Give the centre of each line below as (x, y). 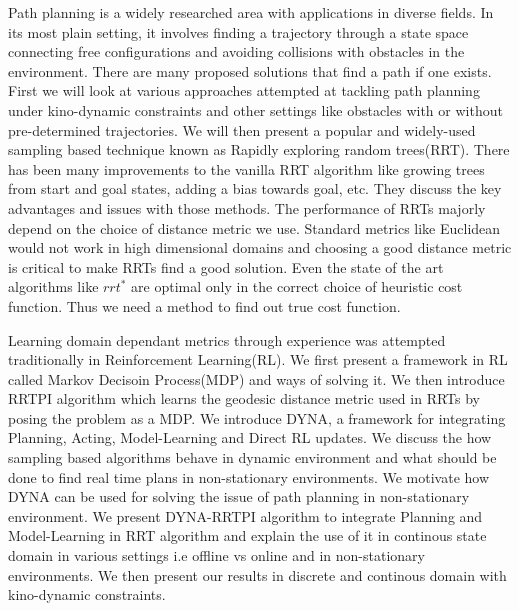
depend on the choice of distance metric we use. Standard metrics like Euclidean (254, 227)
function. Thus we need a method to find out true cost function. (204, 305)
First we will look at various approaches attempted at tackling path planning (244, 90)
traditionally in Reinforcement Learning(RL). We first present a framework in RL (258, 359)
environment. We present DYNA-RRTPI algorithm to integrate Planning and (245, 515)
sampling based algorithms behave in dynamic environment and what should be (252, 457)
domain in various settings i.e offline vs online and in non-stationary (216, 555)
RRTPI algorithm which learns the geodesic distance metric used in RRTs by (244, 398)
